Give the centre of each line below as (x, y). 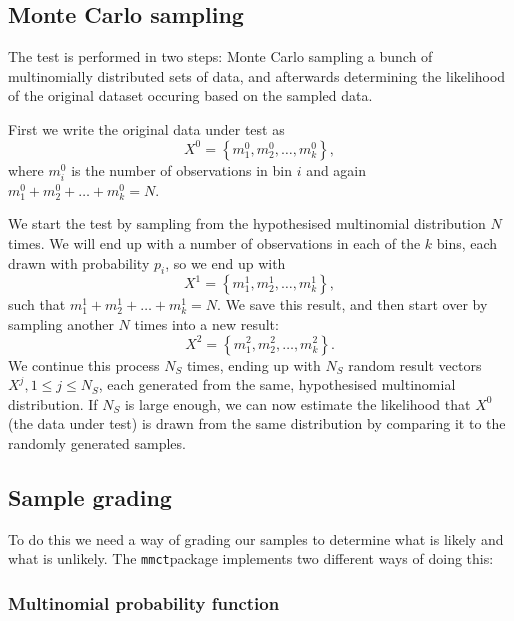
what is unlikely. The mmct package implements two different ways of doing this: (251, 558)
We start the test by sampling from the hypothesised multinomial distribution (247, 223)
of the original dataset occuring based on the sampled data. (190, 95)
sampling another (61, 323)
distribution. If (53, 403)
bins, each (467, 242)
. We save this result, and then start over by (352, 304)
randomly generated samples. (97, 442)
